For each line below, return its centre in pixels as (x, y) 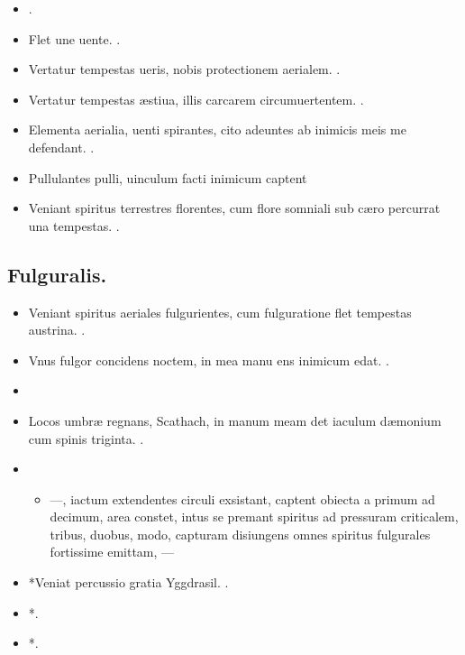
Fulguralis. (57, 274)
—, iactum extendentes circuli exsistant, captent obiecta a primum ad (242, 498)
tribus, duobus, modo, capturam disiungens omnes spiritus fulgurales (240, 534)
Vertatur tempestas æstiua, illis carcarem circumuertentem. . (196, 99)
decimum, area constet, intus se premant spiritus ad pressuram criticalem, (254, 517)
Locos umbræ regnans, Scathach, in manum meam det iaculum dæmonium (235, 420)
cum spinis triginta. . (86, 438)
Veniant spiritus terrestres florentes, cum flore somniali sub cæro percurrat (234, 208)
